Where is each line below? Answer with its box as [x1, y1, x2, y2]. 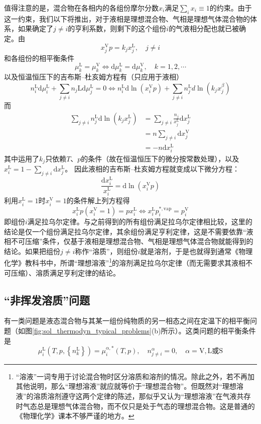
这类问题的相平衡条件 [185, 325, 256, 336]
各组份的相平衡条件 [11, 52, 74, 63]
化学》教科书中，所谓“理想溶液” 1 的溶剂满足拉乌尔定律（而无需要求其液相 [4, 256, 246, 268]
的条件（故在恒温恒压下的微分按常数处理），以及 [81, 153, 239, 163]
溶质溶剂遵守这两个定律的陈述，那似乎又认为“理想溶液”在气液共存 [33, 391, 251, 401]
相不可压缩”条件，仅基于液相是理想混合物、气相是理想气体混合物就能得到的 [4, 236, 253, 246]
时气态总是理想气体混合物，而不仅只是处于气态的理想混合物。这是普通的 [16, 400, 255, 411]
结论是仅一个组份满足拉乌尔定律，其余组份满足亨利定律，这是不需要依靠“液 [4, 226, 253, 236]
